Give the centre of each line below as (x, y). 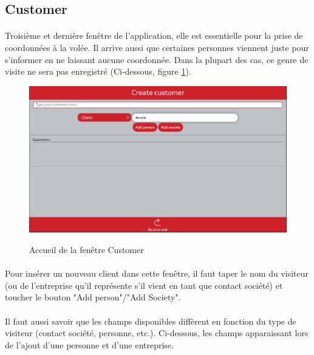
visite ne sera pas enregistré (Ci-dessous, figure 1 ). (98, 71)
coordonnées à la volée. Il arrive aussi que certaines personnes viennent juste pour (157, 47)
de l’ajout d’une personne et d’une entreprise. (89, 344)
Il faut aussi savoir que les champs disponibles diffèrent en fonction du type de (151, 321)
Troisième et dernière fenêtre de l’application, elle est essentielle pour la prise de (154, 35)
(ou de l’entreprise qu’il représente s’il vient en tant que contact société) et (144, 285)
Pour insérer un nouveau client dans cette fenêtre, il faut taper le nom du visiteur (157, 273)
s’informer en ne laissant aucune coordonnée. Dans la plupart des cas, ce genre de (157, 59)
